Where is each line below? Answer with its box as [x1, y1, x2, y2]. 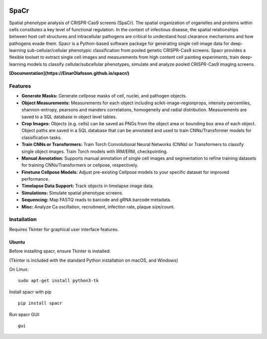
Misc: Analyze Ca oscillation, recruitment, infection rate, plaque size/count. [21, 203, 175, 210]
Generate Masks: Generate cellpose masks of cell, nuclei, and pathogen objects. [21, 93, 187, 99]
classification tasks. [21, 134, 62, 141]
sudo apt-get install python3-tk [18, 278, 99, 284]
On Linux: [9, 266, 29, 272]
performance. [21, 176, 49, 182]
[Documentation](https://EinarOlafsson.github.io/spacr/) [9, 70, 130, 76]
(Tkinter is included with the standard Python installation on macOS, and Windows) [9, 257, 178, 263]
